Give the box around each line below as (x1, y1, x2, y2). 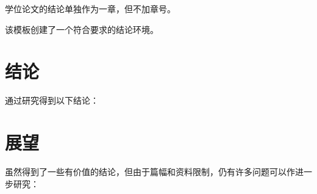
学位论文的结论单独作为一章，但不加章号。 (5, 2, 176, 15)
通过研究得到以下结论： (5, 94, 99, 107)
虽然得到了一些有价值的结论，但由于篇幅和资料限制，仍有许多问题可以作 (5, 165, 295, 178)
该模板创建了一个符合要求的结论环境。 (5, 23, 158, 35)
